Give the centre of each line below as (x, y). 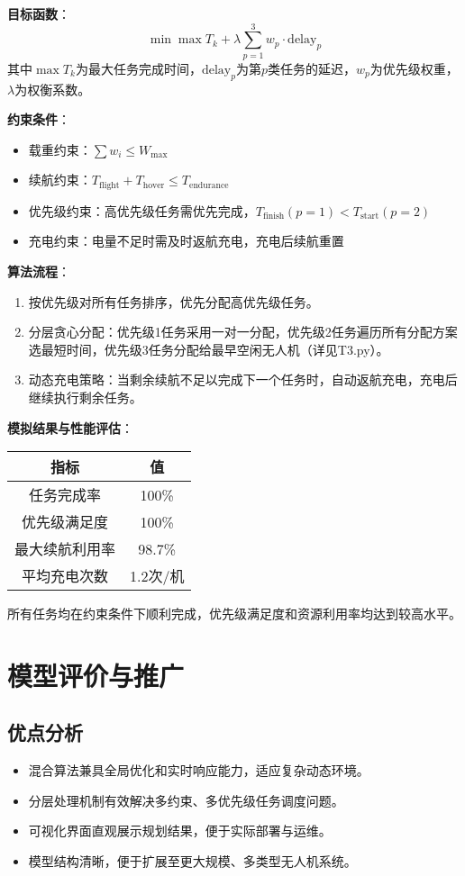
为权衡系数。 (53, 89)
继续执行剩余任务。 (85, 397)
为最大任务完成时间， (138, 68)
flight (109, 185)
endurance (209, 185)
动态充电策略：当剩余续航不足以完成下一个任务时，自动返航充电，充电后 (243, 379)
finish (274, 217)
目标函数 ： (39, 14)
